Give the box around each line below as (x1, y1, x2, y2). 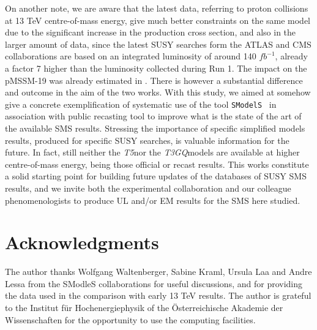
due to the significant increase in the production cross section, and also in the (5, 26, 296, 39)
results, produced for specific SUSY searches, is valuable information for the (5, 133, 289, 146)
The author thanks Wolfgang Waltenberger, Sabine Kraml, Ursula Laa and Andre (5, 265, 312, 278)
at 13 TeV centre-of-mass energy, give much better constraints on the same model (5, 13, 311, 26)
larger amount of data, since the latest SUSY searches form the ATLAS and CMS (5, 37, 311, 50)
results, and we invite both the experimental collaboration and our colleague (5, 181, 291, 194)
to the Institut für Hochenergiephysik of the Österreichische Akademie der (5, 301, 283, 314)
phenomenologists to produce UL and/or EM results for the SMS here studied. (5, 193, 300, 206)
